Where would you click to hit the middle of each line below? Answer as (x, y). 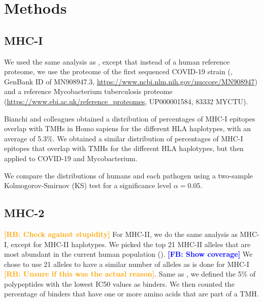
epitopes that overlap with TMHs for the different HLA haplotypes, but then (124, 148)
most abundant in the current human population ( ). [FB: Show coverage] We (128, 254)
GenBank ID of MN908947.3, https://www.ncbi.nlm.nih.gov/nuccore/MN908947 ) (131, 81)
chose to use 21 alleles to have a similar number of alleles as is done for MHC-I (127, 264)
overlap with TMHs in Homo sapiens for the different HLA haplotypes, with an (127, 128)
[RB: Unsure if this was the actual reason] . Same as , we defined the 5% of (130, 274)
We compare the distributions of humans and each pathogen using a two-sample (129, 175)
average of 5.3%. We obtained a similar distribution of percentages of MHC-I (124, 138)
